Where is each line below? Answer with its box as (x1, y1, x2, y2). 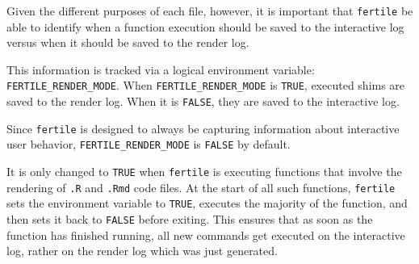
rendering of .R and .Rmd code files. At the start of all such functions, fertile (6, 178, 396, 195)
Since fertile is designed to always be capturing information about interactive (6, 119, 400, 136)
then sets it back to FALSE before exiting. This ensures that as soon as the (6, 211, 373, 228)
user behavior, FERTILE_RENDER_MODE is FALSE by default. (6, 136, 291, 153)
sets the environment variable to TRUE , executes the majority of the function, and (6, 195, 408, 212)
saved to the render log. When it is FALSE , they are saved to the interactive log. (6, 93, 400, 110)
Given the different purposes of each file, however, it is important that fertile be (6, 2, 413, 19)
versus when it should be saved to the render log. (6, 34, 249, 51)
